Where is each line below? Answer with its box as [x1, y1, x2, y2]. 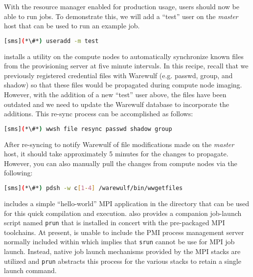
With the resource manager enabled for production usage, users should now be [4, 1, 239, 11]
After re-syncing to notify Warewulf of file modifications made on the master [4, 139, 234, 149]
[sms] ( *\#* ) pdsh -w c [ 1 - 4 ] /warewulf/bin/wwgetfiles [4, 185, 183, 192]
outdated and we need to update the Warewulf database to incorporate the [4, 99, 229, 109]
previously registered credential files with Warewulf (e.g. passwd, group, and [4, 70, 233, 80]
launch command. [4, 265, 57, 276]
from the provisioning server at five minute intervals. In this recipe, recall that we [4, 61, 249, 71]
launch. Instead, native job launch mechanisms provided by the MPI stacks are [4, 246, 241, 256]
